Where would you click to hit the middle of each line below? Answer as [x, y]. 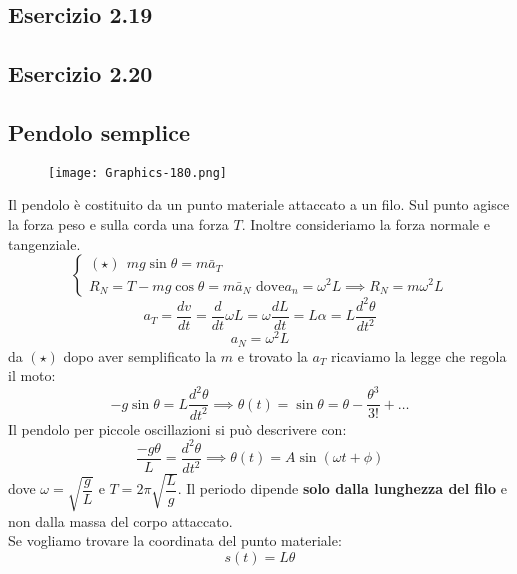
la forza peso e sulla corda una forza [118, 224]
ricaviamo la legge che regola [419, 355]
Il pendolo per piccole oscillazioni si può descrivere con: [177, 428]
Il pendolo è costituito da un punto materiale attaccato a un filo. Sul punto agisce [259, 204]
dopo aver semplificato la [140, 355]
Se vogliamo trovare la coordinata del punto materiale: [175, 540]
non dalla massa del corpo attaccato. [120, 520]
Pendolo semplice [99, 131]
